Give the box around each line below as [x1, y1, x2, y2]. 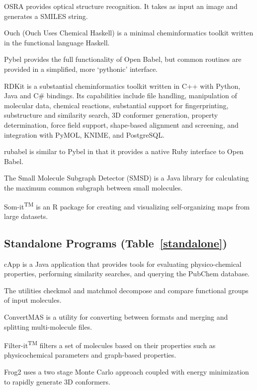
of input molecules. [4, 295, 62, 305]
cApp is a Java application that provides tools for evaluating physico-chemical [4, 258, 242, 269]
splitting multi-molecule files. [4, 321, 92, 332]
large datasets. [4, 210, 48, 221]
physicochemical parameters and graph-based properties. [4, 350, 176, 360]
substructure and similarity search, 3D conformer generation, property [4, 110, 218, 120]
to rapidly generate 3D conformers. [4, 376, 110, 387]
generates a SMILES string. [4, 10, 88, 21]
